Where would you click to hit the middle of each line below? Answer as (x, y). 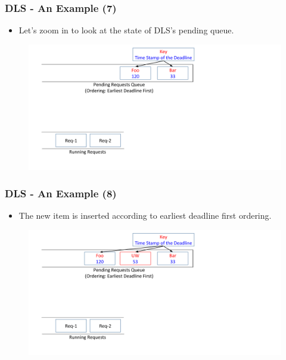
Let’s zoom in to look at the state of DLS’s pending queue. (126, 30)
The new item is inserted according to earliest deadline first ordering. (145, 215)
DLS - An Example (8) (61, 193)
